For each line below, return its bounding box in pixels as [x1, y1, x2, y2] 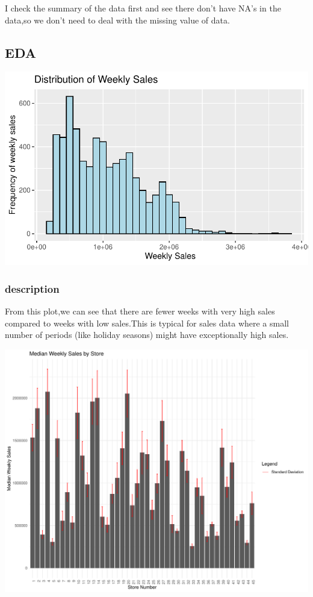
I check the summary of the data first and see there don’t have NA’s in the [5, 2, 281, 14]
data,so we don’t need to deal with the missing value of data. [5, 13, 230, 26]
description [5, 281, 60, 296]
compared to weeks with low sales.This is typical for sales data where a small [5, 316, 289, 329]
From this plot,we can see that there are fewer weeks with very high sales [5, 304, 275, 317]
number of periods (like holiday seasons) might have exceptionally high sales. [5, 328, 289, 341]
